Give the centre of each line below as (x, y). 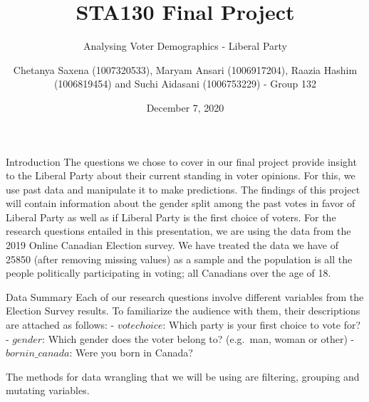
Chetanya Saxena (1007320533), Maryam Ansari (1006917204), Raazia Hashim (185, 69)
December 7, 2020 (185, 107)
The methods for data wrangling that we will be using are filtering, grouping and (183, 376)
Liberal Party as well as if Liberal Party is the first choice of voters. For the (171, 217)
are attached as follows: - (60, 325)
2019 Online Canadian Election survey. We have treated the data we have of (172, 245)
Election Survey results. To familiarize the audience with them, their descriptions (183, 311)
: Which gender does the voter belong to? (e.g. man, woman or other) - (198, 338)
